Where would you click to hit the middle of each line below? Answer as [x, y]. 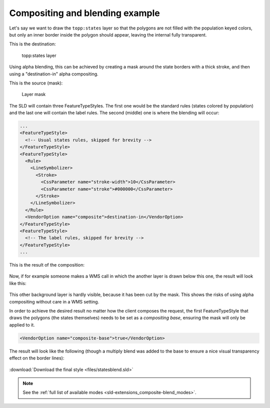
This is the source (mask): [36, 83]
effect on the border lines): [37, 358]
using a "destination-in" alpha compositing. [54, 74]
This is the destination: [32, 44]
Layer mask [34, 94]
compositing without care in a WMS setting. [54, 301]
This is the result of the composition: [47, 265]
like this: [18, 283]
